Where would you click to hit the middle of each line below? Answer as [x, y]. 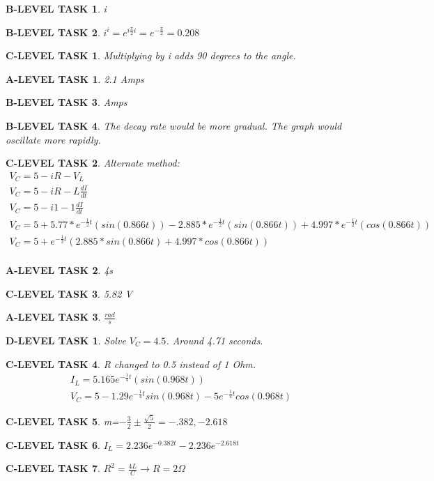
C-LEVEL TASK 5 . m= [62, 421]
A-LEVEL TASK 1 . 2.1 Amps [75, 78]
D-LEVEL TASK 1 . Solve [66, 340]
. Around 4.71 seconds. [215, 340]
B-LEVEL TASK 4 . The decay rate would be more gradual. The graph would [174, 125]
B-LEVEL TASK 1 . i [56, 8]
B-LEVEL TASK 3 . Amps [67, 102]
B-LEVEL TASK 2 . [53, 32]
